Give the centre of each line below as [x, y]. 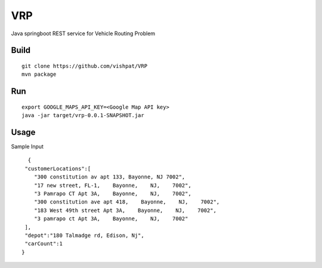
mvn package [39, 74]
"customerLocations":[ [58, 168]
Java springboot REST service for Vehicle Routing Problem [83, 33]
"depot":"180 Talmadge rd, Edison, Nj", [84, 235]
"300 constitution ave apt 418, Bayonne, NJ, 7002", [127, 202]
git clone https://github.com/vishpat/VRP [85, 66]
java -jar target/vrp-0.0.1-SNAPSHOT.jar [83, 115]
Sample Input [27, 147]
